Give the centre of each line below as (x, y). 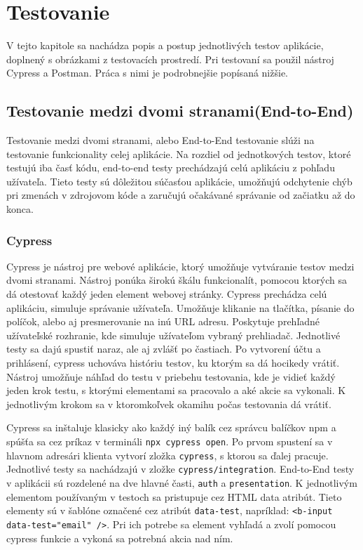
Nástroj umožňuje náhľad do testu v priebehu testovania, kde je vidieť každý (171, 376)
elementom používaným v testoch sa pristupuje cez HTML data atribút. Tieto (174, 496)
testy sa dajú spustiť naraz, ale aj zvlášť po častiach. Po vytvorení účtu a (164, 349)
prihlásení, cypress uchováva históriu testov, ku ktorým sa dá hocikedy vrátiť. (173, 363)
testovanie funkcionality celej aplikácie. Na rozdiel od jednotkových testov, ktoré (179, 153)
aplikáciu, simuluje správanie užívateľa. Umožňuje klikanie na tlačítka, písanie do (180, 307)
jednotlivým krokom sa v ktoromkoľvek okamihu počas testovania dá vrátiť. (169, 404)
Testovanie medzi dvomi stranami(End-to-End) (180, 111)
